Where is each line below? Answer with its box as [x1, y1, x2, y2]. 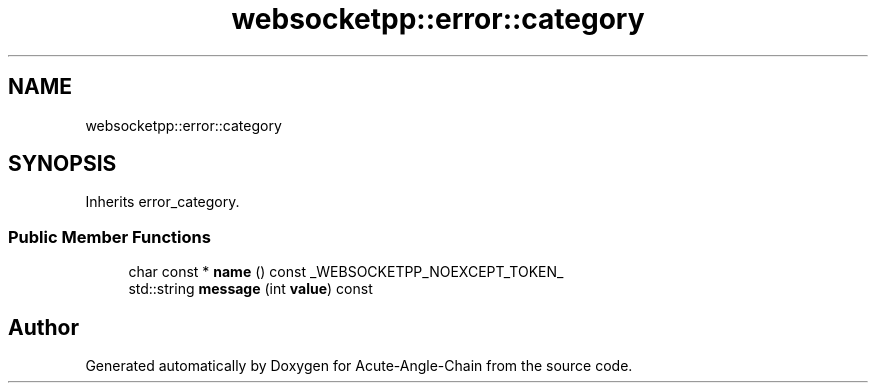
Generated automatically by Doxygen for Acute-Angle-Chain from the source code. [85, 357, 633, 375]
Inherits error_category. [85, 193, 240, 211]
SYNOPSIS [8, 151, 117, 177]
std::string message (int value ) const [128, 280, 373, 298]
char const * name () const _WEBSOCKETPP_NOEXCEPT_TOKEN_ [128, 263, 564, 281]
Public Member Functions [8, 226, 211, 247]
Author [8, 314, 79, 340]
